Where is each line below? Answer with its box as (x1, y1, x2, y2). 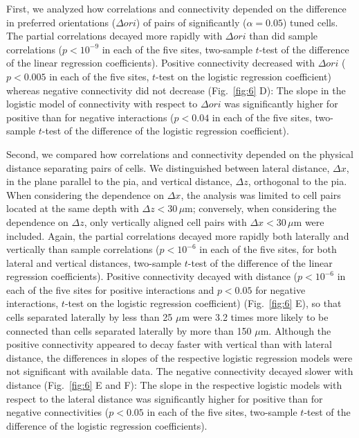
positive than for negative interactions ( (6, 109, 174, 124)
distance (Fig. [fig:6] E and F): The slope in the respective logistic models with (6, 378, 342, 392)
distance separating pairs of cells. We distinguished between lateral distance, (6, 160, 330, 175)
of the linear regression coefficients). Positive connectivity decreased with (6, 55, 315, 70)
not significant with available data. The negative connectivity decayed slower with (6, 364, 353, 378)
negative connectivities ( (6, 405, 109, 419)
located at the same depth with (6, 201, 139, 216)
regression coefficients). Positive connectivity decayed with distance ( (6, 269, 297, 283)
